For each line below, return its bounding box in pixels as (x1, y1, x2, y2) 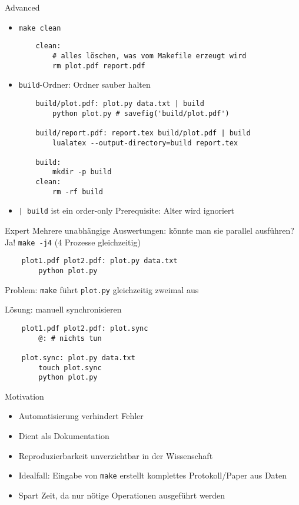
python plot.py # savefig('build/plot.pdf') (52, 109, 230, 118)
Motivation (5, 390, 44, 402)
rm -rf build (52, 187, 103, 196)
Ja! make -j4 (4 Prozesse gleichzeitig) (5, 235, 141, 248)
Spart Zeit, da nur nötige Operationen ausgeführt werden (18, 489, 225, 501)
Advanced (5, 1, 40, 13)
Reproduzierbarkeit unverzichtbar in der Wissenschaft (18, 449, 213, 461)
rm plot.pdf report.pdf (52, 61, 145, 70)
